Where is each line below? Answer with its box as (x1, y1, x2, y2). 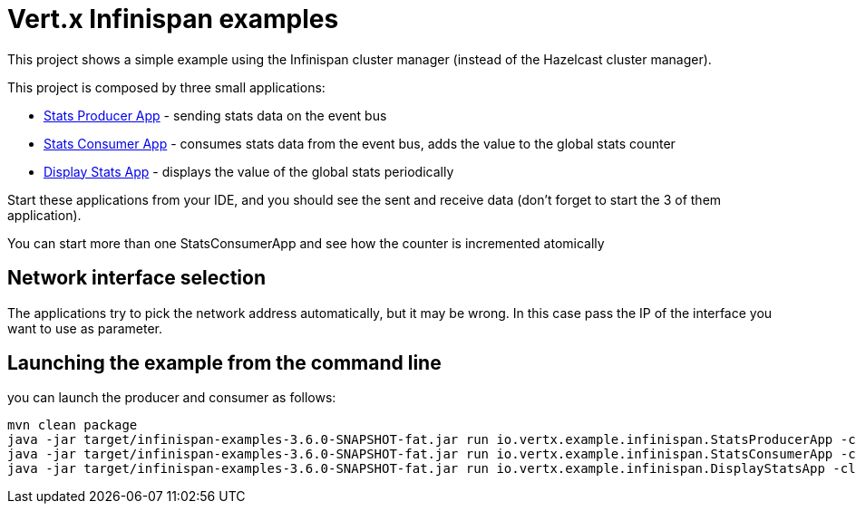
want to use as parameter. (7, 320, 163, 336)
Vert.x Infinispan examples (7, 4, 339, 34)
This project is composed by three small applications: (7, 79, 326, 95)
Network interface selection (7, 266, 266, 290)
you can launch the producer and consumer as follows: (7, 390, 336, 406)
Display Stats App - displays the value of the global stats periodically (44, 163, 454, 179)
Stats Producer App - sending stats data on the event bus (44, 107, 387, 123)
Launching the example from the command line (7, 352, 442, 375)
